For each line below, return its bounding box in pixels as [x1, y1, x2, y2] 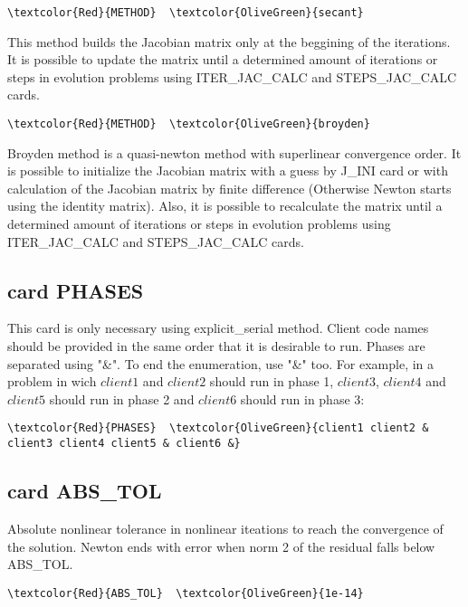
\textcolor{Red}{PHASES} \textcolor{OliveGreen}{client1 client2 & [7, 422, 429, 435]
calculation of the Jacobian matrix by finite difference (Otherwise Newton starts [7, 178, 452, 197]
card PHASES [7, 276, 144, 304]
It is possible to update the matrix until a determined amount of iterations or [7, 50, 438, 69]
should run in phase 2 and [49, 389, 195, 408]
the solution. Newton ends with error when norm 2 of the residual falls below [7, 536, 435, 555]
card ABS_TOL [7, 477, 162, 505]
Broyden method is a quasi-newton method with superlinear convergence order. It [7, 143, 462, 162]
